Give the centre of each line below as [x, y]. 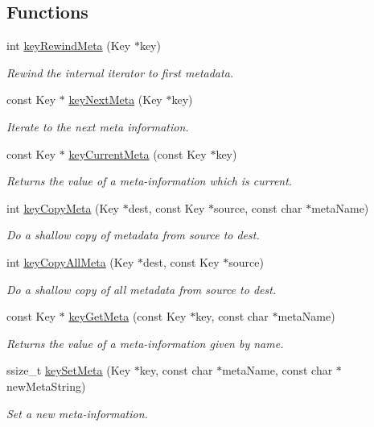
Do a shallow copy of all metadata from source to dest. [142, 289]
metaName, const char [277, 370]
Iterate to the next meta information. [98, 126]
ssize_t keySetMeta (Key [69, 370]
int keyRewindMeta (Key [69, 46]
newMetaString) [46, 386]
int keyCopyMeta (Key [63, 207]
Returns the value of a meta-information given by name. [145, 343]
